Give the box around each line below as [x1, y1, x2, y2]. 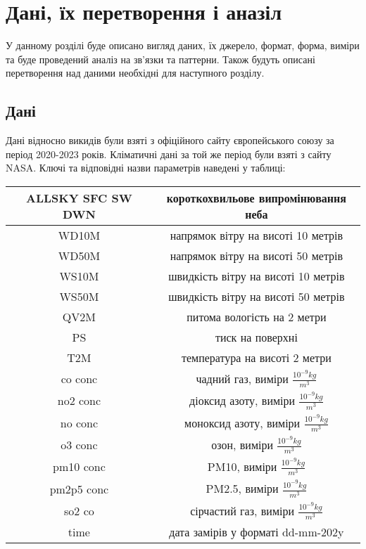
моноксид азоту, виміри [184, 414, 301, 431]
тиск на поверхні [215, 328, 298, 345]
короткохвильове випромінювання [166, 189, 346, 206]
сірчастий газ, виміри [190, 502, 295, 519]
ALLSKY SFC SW [26, 189, 132, 206]
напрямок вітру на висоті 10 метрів [170, 226, 343, 243]
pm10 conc [53, 458, 106, 475]
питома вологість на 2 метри [187, 308, 327, 325]
